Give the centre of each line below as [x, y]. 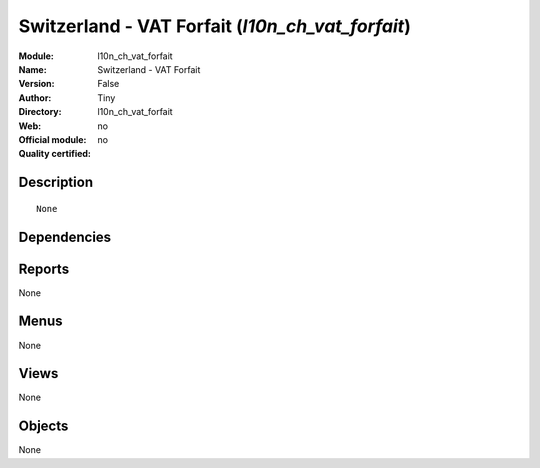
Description [56, 182]
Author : [35, 97]
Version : [36, 84]
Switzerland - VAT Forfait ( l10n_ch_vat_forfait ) [215, 26]
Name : [32, 69]
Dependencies [65, 236]
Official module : [52, 139]
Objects [43, 426]
